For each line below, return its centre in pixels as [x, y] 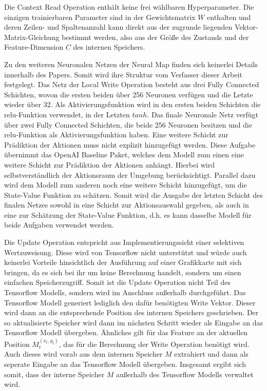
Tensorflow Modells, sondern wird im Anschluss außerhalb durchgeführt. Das [125, 292]
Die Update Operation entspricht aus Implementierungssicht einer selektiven [124, 242]
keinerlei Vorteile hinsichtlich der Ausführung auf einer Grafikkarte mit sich [123, 262]
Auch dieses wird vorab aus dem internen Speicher [83, 354]
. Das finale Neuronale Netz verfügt [203, 114]
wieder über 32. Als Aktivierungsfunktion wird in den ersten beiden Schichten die [132, 104]
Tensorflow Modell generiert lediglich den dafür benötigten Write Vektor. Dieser [130, 302]
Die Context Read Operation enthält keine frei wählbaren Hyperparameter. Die [129, 7]
